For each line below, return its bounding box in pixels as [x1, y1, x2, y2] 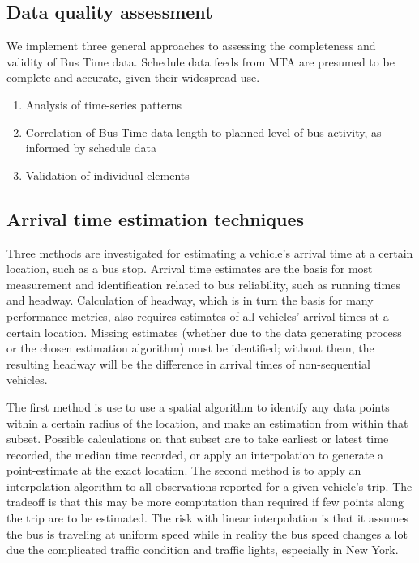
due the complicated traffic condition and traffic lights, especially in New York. [6, 541, 399, 558]
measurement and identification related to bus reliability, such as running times [6, 275, 400, 292]
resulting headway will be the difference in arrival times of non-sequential [6, 355, 370, 372]
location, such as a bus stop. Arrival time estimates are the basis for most [6, 260, 373, 277]
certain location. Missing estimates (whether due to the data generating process [6, 323, 402, 340]
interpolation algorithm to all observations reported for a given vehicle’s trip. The [6, 477, 413, 494]
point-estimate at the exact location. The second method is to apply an [6, 462, 361, 479]
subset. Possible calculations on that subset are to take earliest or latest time [6, 430, 389, 447]
